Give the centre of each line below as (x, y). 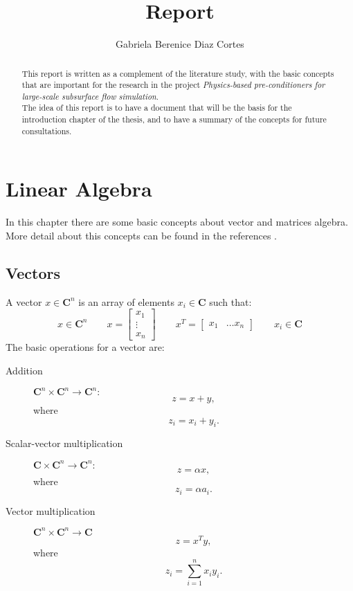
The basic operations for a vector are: (85, 347)
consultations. (47, 130)
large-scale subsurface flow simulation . (90, 96)
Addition (24, 370)
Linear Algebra (79, 189)
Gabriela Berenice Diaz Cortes (180, 44)
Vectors (33, 272)
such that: (230, 301)
